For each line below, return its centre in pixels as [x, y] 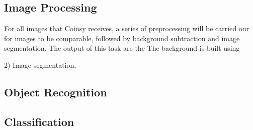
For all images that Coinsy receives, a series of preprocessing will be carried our [127, 28]
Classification [39, 121]
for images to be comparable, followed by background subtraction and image [122, 38]
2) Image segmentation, [40, 64]
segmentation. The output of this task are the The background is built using [122, 48]
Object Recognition [56, 92]
